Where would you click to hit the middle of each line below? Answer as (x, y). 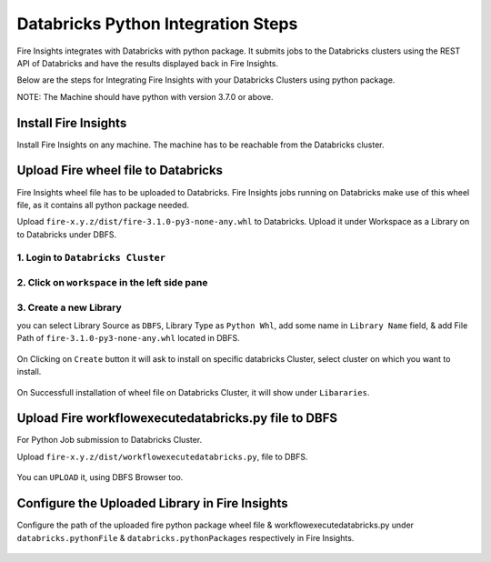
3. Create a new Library (69, 307)
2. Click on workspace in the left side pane (112, 283)
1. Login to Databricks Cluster (91, 257)
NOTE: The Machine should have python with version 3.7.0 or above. (145, 96)
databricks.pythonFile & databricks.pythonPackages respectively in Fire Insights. (185, 537)
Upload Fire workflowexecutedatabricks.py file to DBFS (177, 418)
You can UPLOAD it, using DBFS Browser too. (100, 477)
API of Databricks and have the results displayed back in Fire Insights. (148, 63)
